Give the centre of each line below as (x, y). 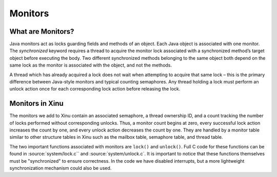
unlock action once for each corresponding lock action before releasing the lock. (95, 89)
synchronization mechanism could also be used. (61, 168)
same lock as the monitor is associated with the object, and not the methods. (91, 65)
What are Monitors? (42, 31)
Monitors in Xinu (36, 104)
